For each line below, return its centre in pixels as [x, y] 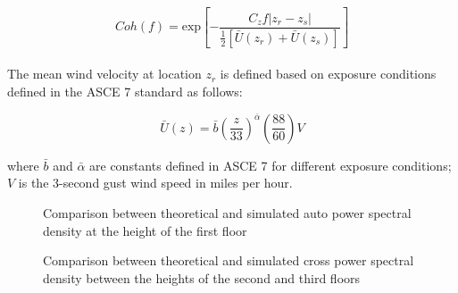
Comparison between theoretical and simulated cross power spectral [229, 260]
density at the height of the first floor [145, 230]
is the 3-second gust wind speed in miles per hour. [155, 183]
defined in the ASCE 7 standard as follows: [125, 92]
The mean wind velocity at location [104, 74]
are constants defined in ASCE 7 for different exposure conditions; [271, 165]
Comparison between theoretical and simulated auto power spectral [227, 212]
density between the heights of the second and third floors [202, 277]
